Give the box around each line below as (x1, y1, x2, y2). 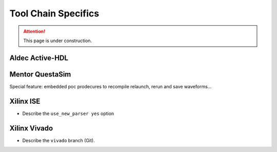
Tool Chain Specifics (9, 8, 100, 19)
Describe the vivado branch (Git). (22, 137, 95, 143)
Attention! (23, 28, 46, 34)
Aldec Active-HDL (9, 53, 69, 62)
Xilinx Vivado (9, 124, 53, 132)
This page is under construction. (23, 37, 92, 44)
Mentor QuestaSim (9, 70, 71, 79)
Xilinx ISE (9, 97, 41, 105)
